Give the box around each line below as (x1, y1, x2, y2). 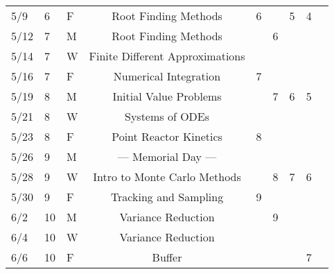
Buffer (152, 249, 182, 265)
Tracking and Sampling (110, 189, 224, 205)
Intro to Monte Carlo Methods (93, 169, 241, 185)
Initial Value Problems (112, 88, 222, 104)
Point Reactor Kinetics (112, 128, 222, 144)
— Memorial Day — (117, 148, 217, 164)
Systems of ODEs (125, 108, 210, 124)
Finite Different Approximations (89, 48, 245, 64)
